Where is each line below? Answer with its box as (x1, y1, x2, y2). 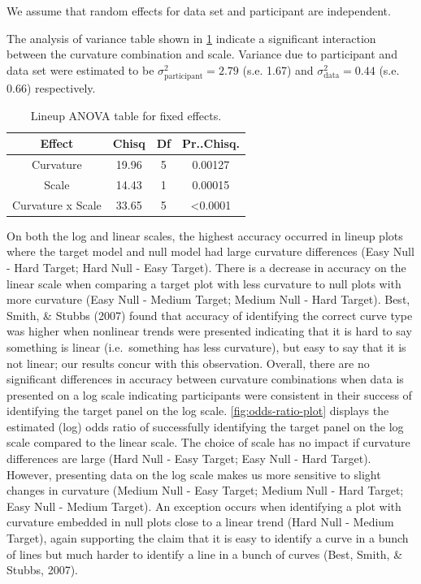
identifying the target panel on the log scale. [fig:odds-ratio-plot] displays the (7, 402, 389, 419)
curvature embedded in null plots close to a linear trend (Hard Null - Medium (7, 513, 394, 530)
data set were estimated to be (7, 61, 154, 78)
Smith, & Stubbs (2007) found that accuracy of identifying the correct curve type (7, 306, 413, 323)
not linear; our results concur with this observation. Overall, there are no (7, 354, 370, 371)
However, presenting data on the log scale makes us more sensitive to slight (7, 465, 381, 482)
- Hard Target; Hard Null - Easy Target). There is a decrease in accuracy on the (7, 258, 406, 275)
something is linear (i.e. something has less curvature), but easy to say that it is (7, 338, 406, 355)
